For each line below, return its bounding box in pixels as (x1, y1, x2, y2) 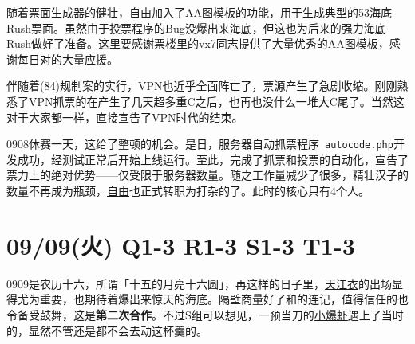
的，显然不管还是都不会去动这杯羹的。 (6, 322, 207, 338)
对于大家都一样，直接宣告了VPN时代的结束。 (6, 108, 243, 125)
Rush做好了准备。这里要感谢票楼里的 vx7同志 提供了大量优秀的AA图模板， (6, 35, 389, 52)
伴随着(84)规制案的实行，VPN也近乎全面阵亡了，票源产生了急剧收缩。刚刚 (6, 77, 397, 94)
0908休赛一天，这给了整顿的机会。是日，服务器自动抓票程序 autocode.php (6, 135, 393, 152)
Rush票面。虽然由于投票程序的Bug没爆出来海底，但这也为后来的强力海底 (6, 19, 386, 36)
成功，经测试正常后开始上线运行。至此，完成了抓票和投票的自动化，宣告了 (17, 150, 409, 167)
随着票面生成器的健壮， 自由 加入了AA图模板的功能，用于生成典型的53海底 (6, 4, 392, 20)
